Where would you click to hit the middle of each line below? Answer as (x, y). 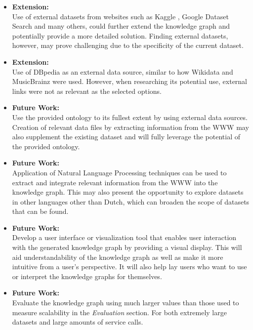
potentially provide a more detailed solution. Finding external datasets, (120, 35)
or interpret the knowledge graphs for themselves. (87, 276)
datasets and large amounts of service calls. (78, 322)
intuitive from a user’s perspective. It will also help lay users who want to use (129, 267)
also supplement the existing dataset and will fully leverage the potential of (126, 137)
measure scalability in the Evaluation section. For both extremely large (119, 312)
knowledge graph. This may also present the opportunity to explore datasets (128, 192)
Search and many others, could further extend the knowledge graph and (121, 26)
